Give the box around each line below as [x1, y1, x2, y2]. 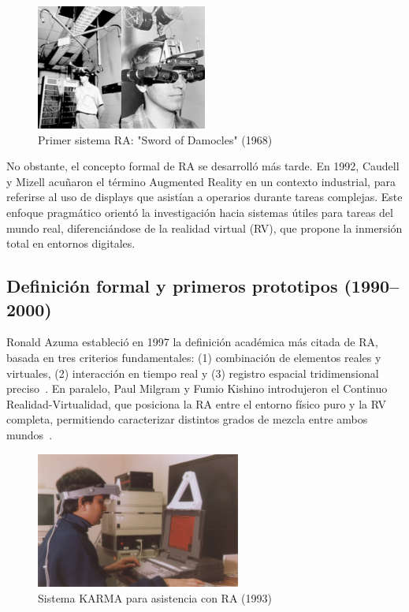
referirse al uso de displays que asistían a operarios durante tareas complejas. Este [6, 188, 403, 205]
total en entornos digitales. [6, 235, 136, 252]
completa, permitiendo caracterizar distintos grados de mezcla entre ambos [6, 411, 368, 427]
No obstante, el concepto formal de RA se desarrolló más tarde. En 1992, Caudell [6, 158, 400, 174]
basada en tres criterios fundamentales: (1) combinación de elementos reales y [6, 349, 381, 365]
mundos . [6, 426, 53, 442]
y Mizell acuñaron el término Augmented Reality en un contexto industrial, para [6, 173, 396, 189]
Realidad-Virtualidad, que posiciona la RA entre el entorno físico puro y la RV [6, 395, 386, 412]
